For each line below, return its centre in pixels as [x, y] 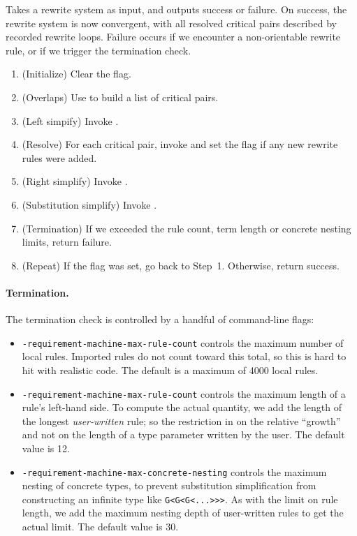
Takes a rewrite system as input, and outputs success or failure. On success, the [176, 9]
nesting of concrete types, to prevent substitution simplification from [169, 485]
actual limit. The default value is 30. [100, 527]
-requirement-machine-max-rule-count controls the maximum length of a [184, 393]
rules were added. [59, 157]
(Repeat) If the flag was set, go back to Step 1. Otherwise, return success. [181, 265]
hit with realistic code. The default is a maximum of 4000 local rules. [170, 370]
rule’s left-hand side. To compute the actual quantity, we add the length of [182, 407]
